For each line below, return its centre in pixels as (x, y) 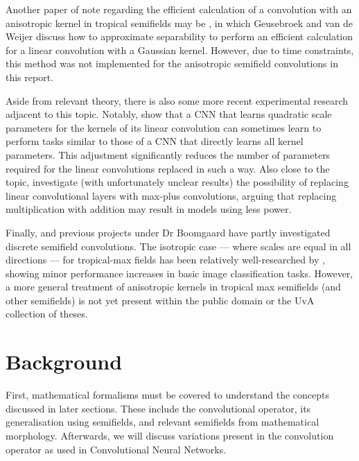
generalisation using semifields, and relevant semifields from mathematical (163, 422)
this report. (30, 77)
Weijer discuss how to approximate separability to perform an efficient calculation (179, 36)
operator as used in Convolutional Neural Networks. (116, 449)
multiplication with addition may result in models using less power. (149, 209)
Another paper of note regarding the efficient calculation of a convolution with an (179, 9)
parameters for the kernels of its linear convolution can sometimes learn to (164, 127)
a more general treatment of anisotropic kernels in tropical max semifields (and (173, 287)
